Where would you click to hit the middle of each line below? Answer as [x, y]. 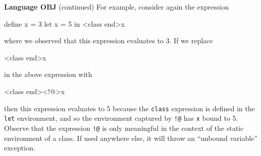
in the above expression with [48, 74]
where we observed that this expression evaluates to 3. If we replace [109, 41]
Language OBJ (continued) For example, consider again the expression [116, 7]
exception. [20, 148]
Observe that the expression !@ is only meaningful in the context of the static [124, 128]
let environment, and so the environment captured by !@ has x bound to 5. [121, 118]
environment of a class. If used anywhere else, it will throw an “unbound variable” [131, 138]
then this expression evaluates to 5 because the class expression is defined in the [129, 108]
